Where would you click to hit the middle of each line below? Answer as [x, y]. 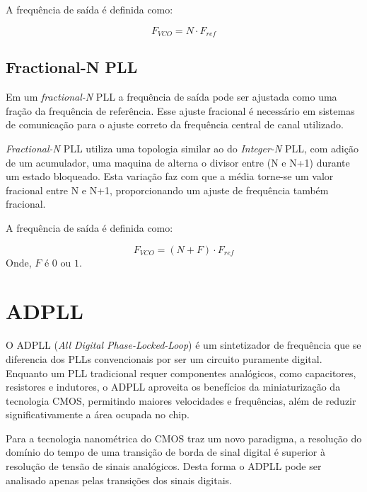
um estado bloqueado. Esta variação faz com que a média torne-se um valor [170, 176]
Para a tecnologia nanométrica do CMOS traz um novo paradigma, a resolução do [184, 438]
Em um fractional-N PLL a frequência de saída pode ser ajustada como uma [171, 97]
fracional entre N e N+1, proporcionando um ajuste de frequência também [167, 190]
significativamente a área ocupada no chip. [98, 414]
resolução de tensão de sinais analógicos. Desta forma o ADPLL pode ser [164, 466]
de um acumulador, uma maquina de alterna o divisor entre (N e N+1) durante [178, 162]
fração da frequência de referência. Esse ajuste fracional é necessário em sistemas [180, 110]
